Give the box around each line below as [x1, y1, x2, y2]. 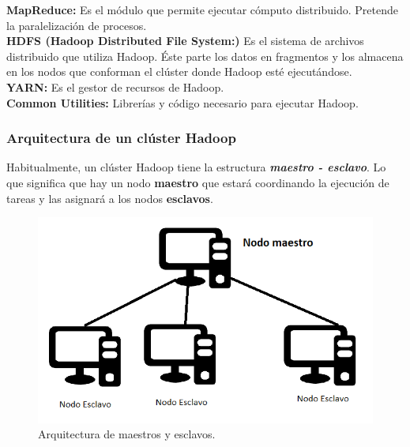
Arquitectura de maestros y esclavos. [38, 426, 216, 442]
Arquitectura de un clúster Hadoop [6, 128, 236, 148]
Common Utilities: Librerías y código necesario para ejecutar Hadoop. [6, 94, 359, 111]
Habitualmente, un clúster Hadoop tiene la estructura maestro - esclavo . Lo [6, 159, 386, 175]
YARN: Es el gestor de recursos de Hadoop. [6, 78, 224, 95]
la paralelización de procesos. [6, 17, 147, 33]
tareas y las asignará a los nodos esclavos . [6, 190, 213, 206]
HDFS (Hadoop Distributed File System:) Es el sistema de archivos [6, 32, 364, 49]
